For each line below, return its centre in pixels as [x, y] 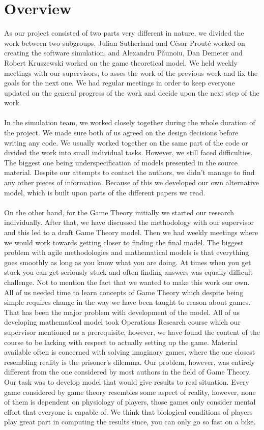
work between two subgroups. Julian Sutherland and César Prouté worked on [125, 42]
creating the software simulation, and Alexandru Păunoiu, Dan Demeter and [123, 53]
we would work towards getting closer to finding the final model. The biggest [124, 242]
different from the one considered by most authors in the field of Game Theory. [128, 372]
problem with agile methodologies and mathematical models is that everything [127, 252]
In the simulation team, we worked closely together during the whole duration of [130, 122]
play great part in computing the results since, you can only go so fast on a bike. [130, 422]
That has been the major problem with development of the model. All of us [122, 312]
